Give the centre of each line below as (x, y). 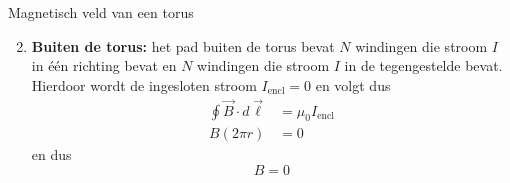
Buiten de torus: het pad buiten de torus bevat (183, 45)
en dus (51, 154)
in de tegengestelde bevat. (423, 65)
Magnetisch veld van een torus (101, 12)
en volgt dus (353, 84)
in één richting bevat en (104, 65)
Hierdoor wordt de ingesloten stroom (144, 84)
